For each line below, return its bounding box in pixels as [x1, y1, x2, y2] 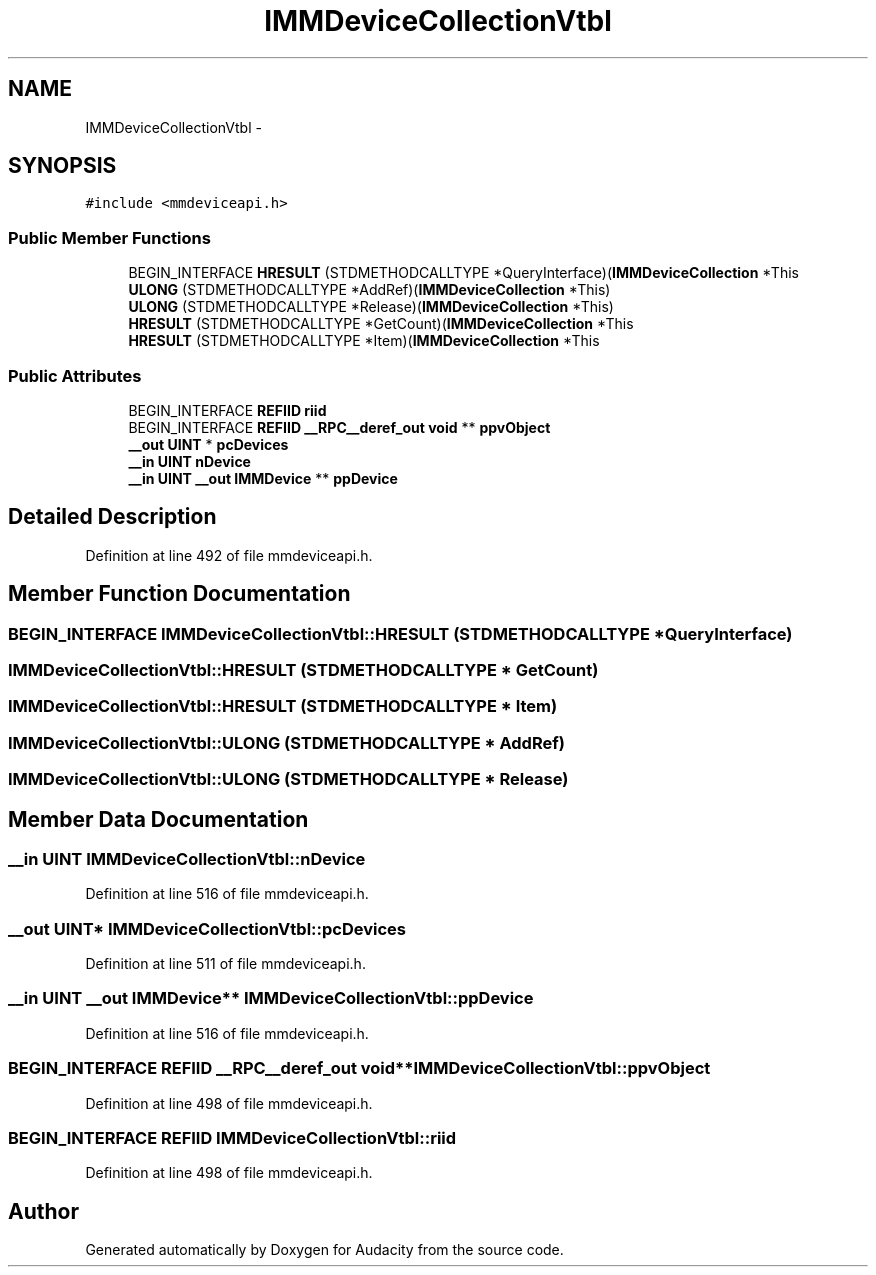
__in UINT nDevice [128, 452, 251, 470]
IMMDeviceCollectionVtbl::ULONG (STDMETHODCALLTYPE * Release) [8, 769, 569, 790]
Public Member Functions [8, 227, 211, 248]
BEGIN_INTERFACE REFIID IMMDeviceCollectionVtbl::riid [8, 1127, 457, 1148]
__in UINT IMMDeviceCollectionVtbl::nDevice [8, 848, 366, 869]
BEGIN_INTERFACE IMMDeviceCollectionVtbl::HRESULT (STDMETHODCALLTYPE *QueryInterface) [8, 623, 793, 644]
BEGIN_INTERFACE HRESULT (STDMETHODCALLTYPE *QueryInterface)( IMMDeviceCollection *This [128, 264, 799, 282]
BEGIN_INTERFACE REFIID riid [128, 401, 327, 419]
